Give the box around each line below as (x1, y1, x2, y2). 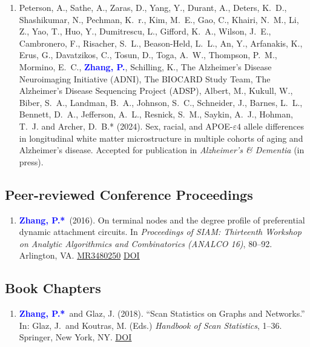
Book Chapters (5, 279, 101, 297)
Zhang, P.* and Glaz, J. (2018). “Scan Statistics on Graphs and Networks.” (19, 307, 305, 320)
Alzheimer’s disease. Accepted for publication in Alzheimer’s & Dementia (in (19, 144, 305, 156)
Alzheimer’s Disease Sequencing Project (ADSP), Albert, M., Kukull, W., (19, 84, 293, 97)
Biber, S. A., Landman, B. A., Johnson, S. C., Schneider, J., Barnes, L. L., (19, 96, 303, 108)
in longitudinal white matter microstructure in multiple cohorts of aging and (19, 131, 303, 144)
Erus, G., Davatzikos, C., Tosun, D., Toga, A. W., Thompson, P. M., (19, 48, 277, 61)
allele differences (243, 119, 304, 132)
